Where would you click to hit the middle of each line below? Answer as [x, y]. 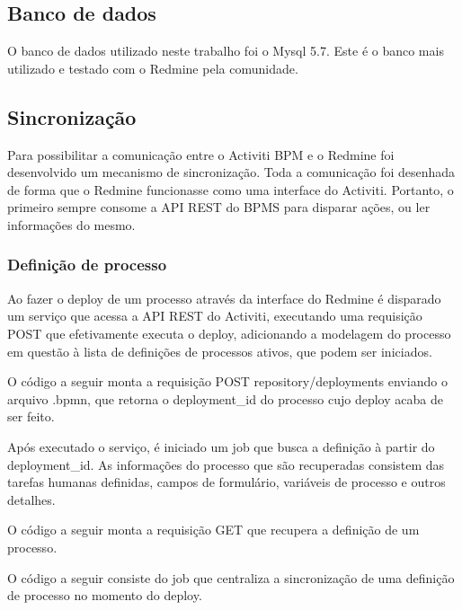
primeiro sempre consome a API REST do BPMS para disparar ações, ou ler [219, 207]
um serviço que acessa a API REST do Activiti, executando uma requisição [215, 316]
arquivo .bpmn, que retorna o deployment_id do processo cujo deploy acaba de [225, 398]
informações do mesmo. [71, 224]
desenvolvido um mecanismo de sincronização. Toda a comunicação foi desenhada [231, 172]
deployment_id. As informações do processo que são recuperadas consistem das [226, 464]
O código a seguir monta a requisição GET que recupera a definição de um [213, 530]
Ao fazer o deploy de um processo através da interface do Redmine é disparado [224, 298]
